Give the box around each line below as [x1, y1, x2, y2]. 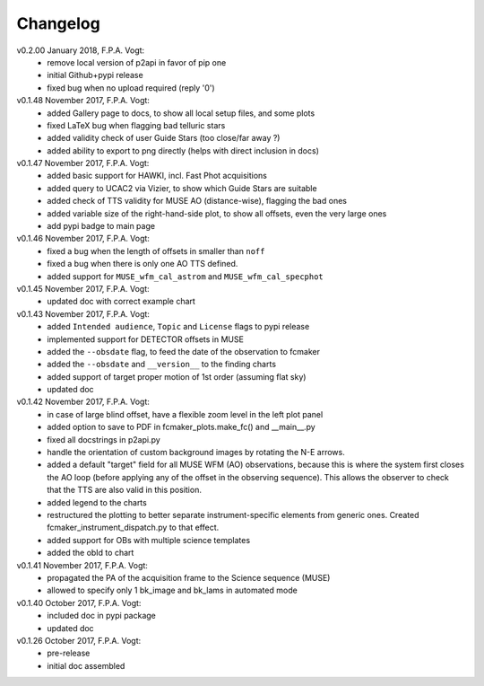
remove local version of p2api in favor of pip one [47, 57, 227, 67]
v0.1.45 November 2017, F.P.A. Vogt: [16, 283, 150, 294]
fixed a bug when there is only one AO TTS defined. [47, 259, 238, 269]
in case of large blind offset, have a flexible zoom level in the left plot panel [47, 409, 324, 419]
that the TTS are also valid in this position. [47, 485, 202, 496]
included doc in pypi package [47, 611, 157, 621]
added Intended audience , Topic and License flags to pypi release [47, 321, 310, 332]
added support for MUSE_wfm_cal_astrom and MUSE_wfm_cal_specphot [47, 270, 324, 282]
